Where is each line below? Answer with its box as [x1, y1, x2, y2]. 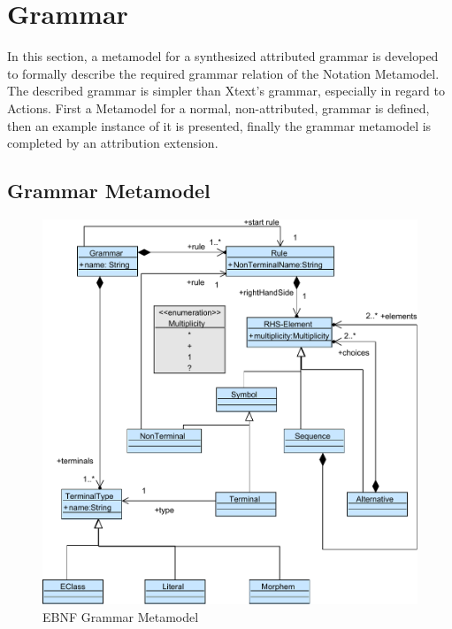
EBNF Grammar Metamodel [42, 607, 199, 625]
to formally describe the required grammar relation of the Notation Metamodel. [7, 64, 440, 82]
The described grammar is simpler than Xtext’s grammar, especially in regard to [7, 81, 445, 100]
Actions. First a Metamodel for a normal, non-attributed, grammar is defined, [7, 98, 430, 117]
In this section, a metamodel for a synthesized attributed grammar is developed [7, 47, 439, 65]
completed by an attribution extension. [7, 134, 218, 152]
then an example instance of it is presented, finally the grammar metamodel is [7, 116, 432, 134]
